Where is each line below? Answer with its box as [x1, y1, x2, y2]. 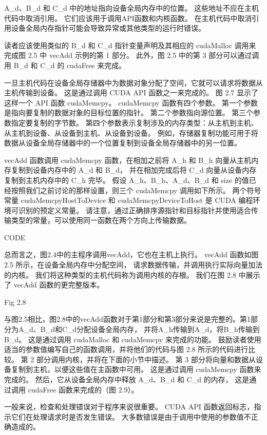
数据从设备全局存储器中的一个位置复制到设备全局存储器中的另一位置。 [4, 137, 241, 148]
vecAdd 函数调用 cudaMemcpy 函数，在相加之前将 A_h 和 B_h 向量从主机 [4, 154, 252, 165]
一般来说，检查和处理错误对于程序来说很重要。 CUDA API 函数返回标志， [4, 401, 254, 412]
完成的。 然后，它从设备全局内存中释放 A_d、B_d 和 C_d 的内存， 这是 [4, 374, 250, 384]
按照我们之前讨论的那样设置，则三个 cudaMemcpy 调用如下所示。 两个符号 [11, 184, 261, 195]
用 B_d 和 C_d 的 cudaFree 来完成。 [4, 59, 126, 70]
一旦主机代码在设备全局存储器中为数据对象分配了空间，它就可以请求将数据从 [4, 77, 263, 88]
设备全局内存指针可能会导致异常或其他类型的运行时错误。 [11, 23, 205, 33]
